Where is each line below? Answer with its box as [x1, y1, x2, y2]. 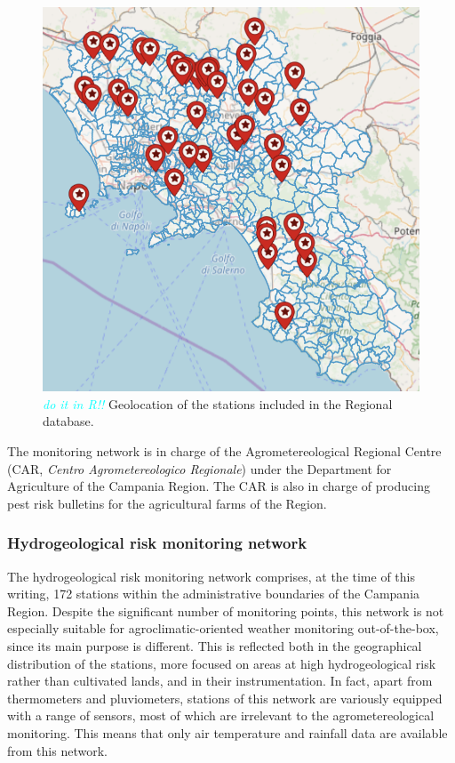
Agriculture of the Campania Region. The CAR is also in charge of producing [7, 477, 430, 495]
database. [43, 412, 94, 430]
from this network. [7, 741, 108, 759]
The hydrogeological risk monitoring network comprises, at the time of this [7, 566, 415, 585]
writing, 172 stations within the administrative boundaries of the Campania [7, 584, 420, 603]
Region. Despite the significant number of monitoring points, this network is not [7, 601, 444, 620]
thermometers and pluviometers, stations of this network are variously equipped [7, 688, 443, 707]
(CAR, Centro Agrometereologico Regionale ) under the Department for [7, 459, 392, 478]
